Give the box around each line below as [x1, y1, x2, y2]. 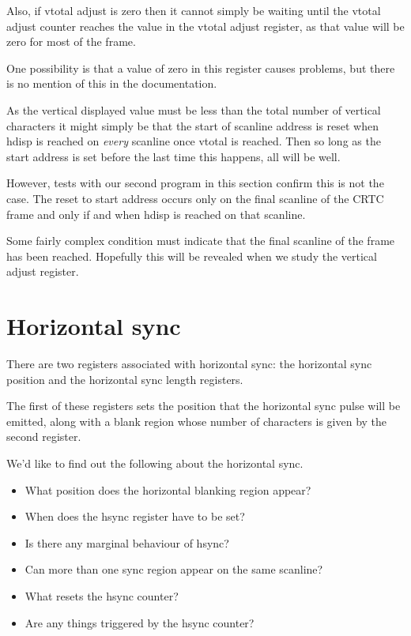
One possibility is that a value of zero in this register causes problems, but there [6, 59, 395, 76]
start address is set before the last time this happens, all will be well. [6, 148, 341, 164]
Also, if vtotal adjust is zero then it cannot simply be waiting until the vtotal [6, 2, 381, 18]
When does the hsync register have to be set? [25, 508, 245, 525]
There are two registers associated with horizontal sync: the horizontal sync [6, 356, 372, 372]
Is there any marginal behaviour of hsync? [25, 534, 229, 551]
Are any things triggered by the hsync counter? [25, 614, 255, 630]
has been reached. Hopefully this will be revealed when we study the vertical [6, 247, 377, 264]
